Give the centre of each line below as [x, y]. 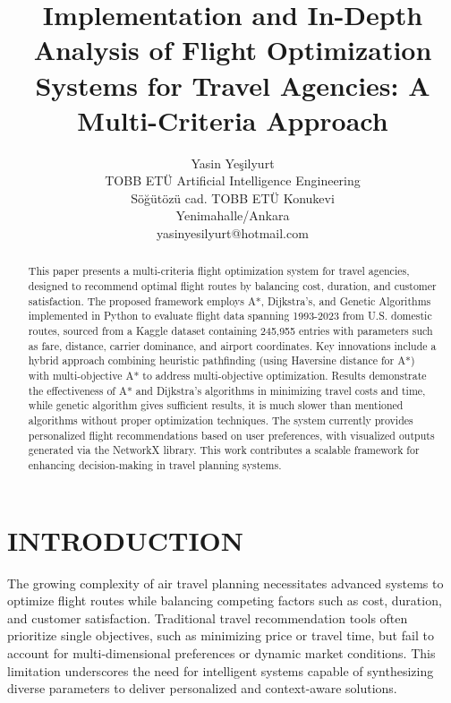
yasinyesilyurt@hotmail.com [233, 233]
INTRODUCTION [126, 540]
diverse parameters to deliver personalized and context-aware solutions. [202, 688]
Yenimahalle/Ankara [233, 215]
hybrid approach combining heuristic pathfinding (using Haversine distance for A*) [221, 360]
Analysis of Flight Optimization [233, 50]
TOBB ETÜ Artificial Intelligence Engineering [233, 180]
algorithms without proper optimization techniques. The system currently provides [221, 420]
